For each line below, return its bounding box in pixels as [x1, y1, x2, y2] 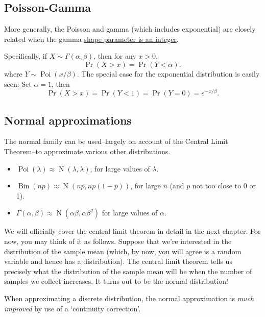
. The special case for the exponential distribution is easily [77, 68, 260, 79]
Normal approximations [4, 112, 132, 128]
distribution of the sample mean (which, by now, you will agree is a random [4, 246, 242, 256]
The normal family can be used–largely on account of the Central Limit [4, 136, 228, 147]
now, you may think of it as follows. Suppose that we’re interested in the [4, 236, 232, 247]
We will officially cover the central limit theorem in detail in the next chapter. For [4, 226, 261, 236]
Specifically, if [4, 51, 47, 61]
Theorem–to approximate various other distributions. [4, 146, 171, 157]
